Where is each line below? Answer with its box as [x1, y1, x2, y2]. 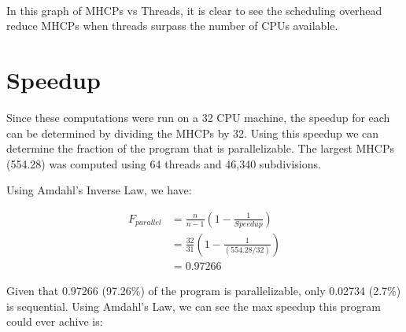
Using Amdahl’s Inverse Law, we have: [6, 182, 192, 198]
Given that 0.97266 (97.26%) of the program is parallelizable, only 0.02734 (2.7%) [6, 282, 401, 298]
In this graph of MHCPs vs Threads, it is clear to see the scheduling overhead [6, 2, 382, 18]
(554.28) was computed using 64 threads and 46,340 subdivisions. [6, 155, 321, 172]
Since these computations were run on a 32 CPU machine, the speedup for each [6, 109, 390, 125]
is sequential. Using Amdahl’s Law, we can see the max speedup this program [6, 297, 381, 314]
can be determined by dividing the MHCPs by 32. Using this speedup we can [6, 124, 379, 141]
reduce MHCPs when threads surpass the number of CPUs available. [6, 17, 338, 34]
